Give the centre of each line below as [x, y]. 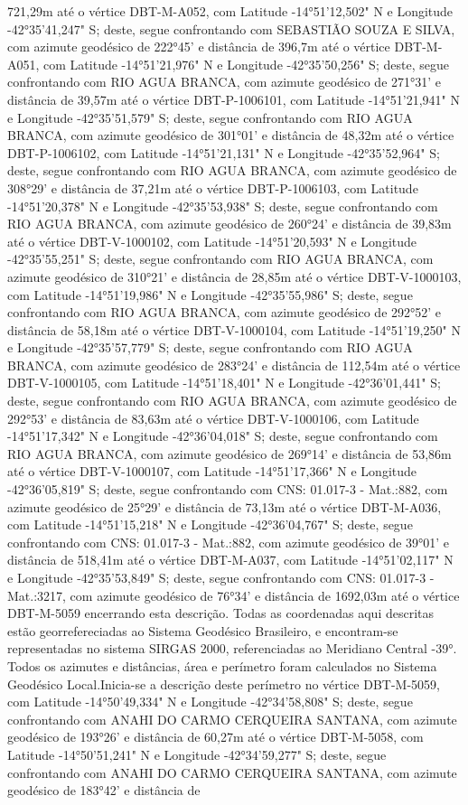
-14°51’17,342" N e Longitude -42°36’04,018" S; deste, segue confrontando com [223, 436]
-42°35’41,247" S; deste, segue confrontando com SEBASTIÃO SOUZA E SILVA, [231, 28]
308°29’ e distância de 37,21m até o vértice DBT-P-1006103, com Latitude [213, 187]
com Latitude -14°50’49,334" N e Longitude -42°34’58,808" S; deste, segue [210, 702]
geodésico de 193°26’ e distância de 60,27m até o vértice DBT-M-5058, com [215, 737]
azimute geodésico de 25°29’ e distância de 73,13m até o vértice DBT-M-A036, [225, 506]
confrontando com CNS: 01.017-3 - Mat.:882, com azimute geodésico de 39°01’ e [229, 542]
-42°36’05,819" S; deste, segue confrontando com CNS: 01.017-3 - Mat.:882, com [228, 489]
